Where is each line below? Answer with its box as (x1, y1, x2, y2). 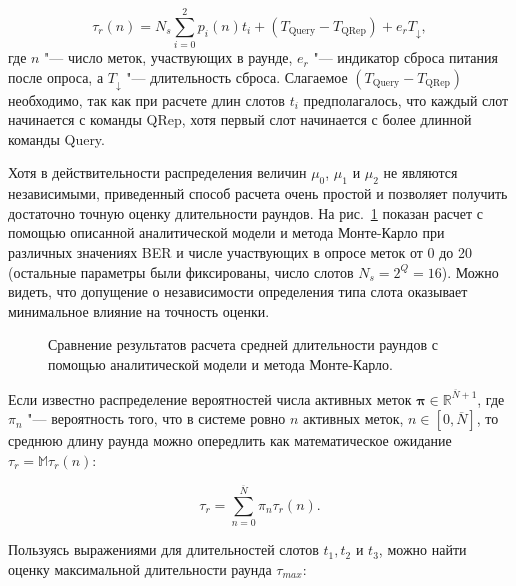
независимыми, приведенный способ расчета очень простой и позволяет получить (8, 183, 508, 204)
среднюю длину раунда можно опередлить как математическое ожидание (8, 430, 452, 451)
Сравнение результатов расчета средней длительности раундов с (48, 334, 438, 355)
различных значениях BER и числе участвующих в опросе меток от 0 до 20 (8, 242, 473, 263)
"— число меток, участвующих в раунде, (44, 47, 293, 68)
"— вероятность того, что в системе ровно (27, 408, 286, 429)
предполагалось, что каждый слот (303, 89, 509, 110)
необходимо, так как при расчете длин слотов (8, 89, 285, 110)
